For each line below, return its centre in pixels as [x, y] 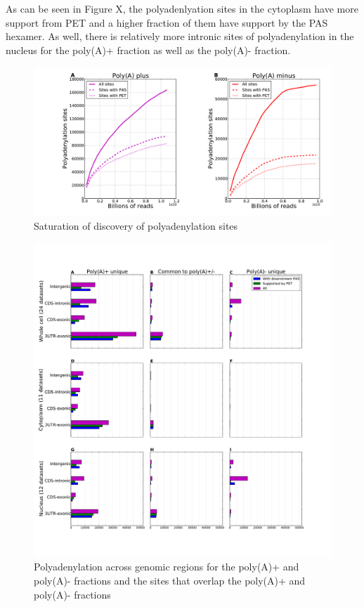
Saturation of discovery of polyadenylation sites [136, 225]
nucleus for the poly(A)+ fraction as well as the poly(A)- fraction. [148, 50]
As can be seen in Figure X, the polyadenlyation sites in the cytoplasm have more [182, 8]
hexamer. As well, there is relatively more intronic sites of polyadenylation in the [180, 36]
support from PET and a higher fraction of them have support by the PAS [167, 22]
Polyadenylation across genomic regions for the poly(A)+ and [167, 567]
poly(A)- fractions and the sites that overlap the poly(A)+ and [170, 580]
